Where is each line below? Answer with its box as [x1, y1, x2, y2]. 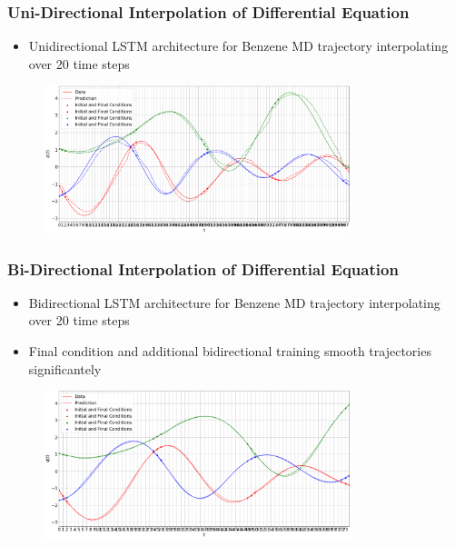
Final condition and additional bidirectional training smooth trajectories [28, 342, 431, 361]
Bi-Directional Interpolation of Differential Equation [7, 257, 399, 280]
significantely [28, 359, 102, 378]
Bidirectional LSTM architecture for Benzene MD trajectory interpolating [28, 293, 440, 312]
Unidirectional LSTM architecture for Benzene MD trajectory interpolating [28, 36, 449, 55]
